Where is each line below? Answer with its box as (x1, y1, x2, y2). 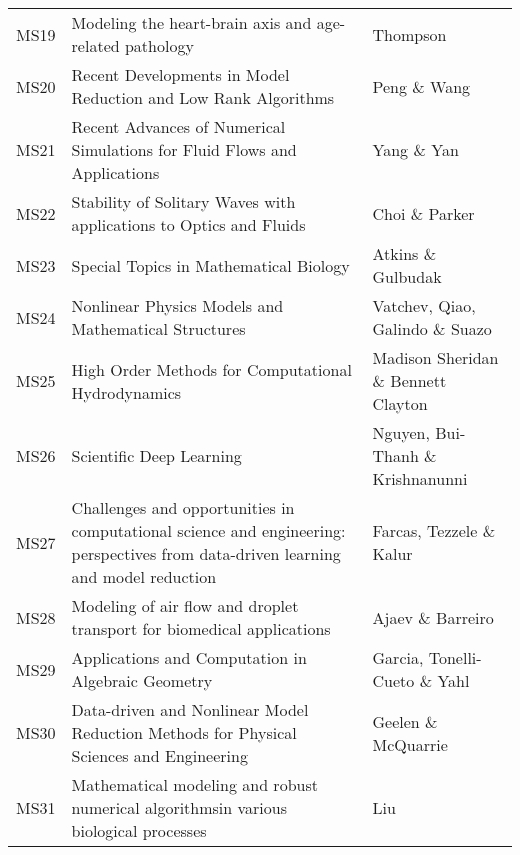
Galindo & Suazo (372, 317, 492, 340)
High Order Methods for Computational (71, 357, 352, 381)
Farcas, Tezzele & (372, 519, 496, 542)
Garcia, (372, 646, 424, 669)
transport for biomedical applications (71, 617, 331, 640)
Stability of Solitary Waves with (71, 190, 296, 213)
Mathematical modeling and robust (71, 773, 318, 796)
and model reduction (71, 565, 217, 588)
